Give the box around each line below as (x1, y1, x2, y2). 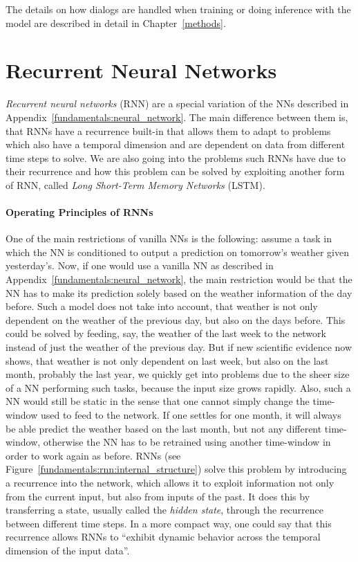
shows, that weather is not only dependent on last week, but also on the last (6, 353, 329, 368)
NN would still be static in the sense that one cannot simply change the (6, 394, 310, 408)
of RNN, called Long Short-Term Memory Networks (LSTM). (6, 177, 265, 192)
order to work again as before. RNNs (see (6, 448, 181, 462)
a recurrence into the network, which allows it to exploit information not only (6, 475, 335, 489)
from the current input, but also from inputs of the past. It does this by (6, 489, 310, 503)
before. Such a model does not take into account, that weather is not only (6, 299, 318, 314)
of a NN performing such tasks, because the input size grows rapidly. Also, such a (6, 380, 351, 395)
